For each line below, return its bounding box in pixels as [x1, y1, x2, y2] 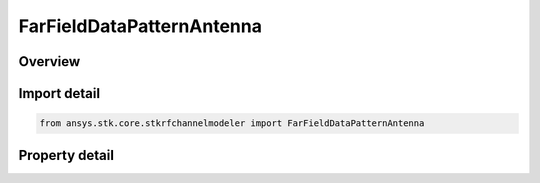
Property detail [18, 146, 115, 164]
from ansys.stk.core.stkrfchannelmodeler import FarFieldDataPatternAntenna [39, 118, 425, 129]
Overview [18, 53, 81, 70]
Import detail [18, 85, 100, 102]
